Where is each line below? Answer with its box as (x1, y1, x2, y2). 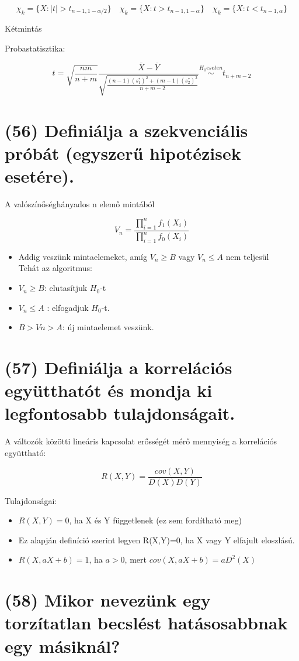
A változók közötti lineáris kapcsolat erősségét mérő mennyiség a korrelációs (5, 435, 277, 447)
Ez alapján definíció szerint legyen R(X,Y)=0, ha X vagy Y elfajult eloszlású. (18, 533, 295, 546)
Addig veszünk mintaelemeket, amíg (18, 250, 147, 262)
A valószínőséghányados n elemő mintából (5, 197, 155, 210)
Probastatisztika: (5, 42, 65, 54)
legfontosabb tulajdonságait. (5, 401, 235, 425)
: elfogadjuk (47, 301, 89, 313)
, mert (124, 553, 147, 566)
